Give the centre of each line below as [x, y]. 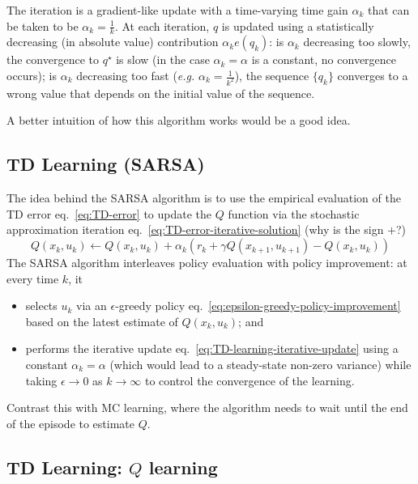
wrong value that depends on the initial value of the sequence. [161, 93]
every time [33, 278]
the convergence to [53, 59]
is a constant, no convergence [324, 59]
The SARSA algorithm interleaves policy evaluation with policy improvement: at [207, 263]
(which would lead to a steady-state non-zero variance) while [260, 365]
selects [41, 306]
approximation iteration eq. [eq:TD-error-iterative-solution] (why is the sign [195, 229]
